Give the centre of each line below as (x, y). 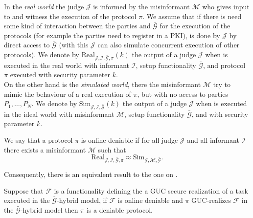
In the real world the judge (44, 6)
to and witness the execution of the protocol (70, 16)
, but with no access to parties (183, 94)
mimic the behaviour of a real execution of (68, 94)
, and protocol (224, 65)
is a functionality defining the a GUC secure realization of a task (151, 190)
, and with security (220, 114)
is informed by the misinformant (141, 6)
